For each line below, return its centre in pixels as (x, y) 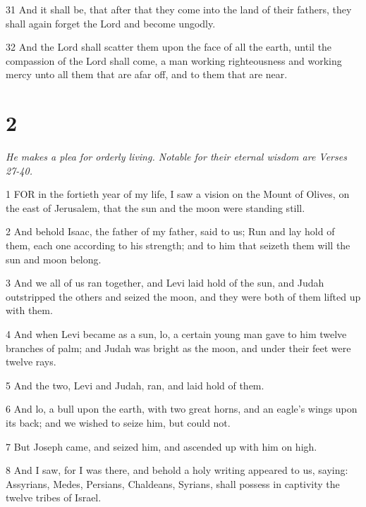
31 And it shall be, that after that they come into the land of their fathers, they (179, 9)
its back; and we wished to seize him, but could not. (118, 423)
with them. (29, 310)
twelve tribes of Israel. (54, 497)
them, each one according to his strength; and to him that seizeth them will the (178, 245)
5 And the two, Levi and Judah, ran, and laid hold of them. (135, 385)
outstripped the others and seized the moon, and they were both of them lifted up (183, 296)
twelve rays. (31, 362)
